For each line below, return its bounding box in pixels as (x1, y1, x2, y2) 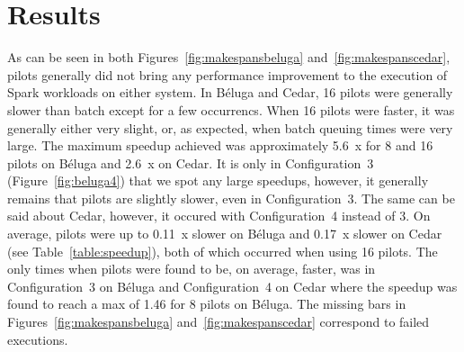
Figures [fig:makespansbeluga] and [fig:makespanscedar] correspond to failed (7, 312, 430, 331)
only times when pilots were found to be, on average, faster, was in (7, 259, 376, 278)
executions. (7, 329, 68, 348)
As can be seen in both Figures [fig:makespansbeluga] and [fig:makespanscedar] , (7, 48, 451, 67)
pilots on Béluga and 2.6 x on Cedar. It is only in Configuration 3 (7, 153, 374, 172)
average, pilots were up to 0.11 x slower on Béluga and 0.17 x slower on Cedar (7, 224, 442, 243)
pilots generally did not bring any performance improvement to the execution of (7, 65, 448, 84)
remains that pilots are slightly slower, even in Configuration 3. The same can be (7, 188, 455, 207)
